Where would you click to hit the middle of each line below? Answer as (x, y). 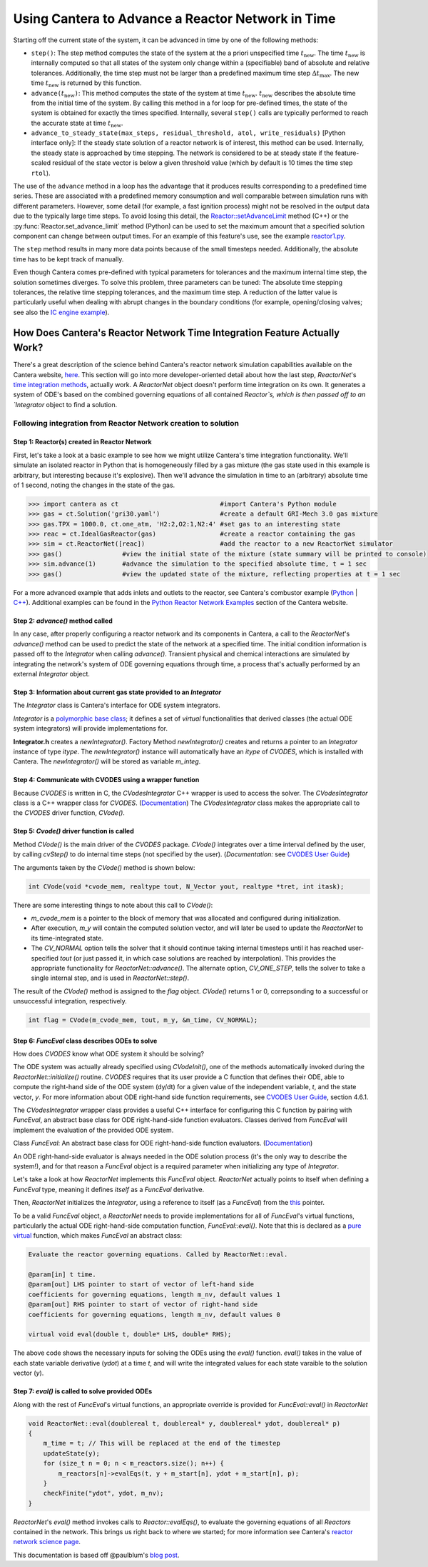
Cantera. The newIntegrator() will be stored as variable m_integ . (107, 761)
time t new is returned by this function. (86, 84)
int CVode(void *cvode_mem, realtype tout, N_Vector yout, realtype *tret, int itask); (186, 886)
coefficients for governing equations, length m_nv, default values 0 (154, 1315)
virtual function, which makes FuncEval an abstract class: (97, 1236)
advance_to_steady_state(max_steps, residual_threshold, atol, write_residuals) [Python (188, 133)
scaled (41, 163)
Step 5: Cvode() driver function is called (74, 831)
